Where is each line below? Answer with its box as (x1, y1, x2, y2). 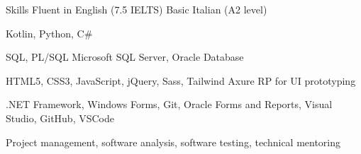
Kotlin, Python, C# (6, 25, 93, 40)
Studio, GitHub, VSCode (6, 110, 114, 125)
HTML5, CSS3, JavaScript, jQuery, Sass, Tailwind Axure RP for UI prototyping (6, 73, 356, 88)
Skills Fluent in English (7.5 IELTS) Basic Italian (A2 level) (6, 2, 267, 16)
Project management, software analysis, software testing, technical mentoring (6, 134, 341, 149)
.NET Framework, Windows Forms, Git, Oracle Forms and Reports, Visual (6, 97, 333, 112)
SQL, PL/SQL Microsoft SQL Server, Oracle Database (6, 49, 244, 64)
